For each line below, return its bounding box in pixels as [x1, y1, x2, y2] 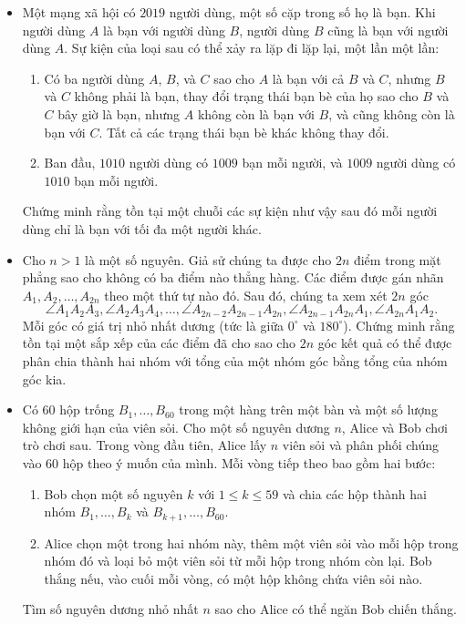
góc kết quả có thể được [317, 333, 452, 353]
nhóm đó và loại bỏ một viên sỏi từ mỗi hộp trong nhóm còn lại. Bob [44, 551, 432, 570]
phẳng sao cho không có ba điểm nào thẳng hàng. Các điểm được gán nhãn [22, 268, 444, 287]
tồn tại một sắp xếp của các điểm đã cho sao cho [22, 333, 295, 353]
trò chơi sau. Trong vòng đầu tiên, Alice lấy [22, 435, 267, 455]
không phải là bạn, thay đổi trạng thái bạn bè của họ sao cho [74, 87, 419, 106]
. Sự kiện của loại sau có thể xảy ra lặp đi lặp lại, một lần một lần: [64, 38, 440, 57]
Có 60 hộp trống [22, 400, 115, 419]
